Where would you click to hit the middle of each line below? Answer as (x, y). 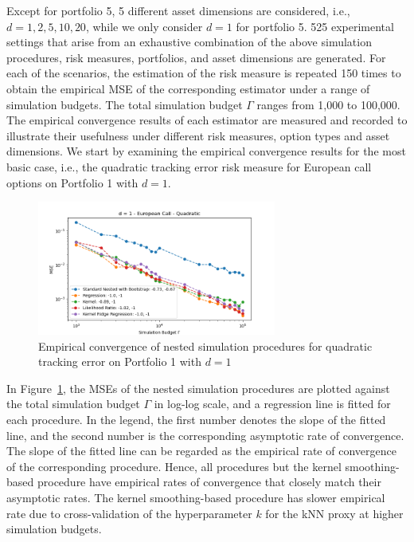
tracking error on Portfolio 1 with (120, 361)
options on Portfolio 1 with (72, 182)
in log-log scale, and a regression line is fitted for (272, 404)
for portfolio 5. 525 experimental (315, 26)
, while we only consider (144, 26)
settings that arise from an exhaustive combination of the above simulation (189, 42)
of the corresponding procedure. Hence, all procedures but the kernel (174, 466)
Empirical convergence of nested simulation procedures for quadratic (205, 346)
